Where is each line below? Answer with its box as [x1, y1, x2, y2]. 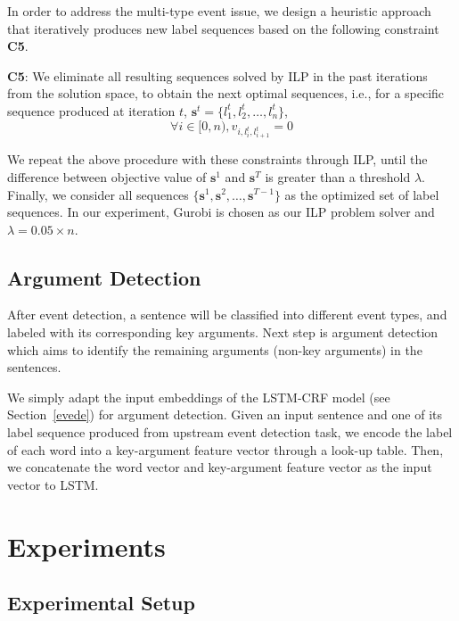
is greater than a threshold [265, 167, 411, 186]
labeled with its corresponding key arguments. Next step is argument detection [7, 323, 439, 342]
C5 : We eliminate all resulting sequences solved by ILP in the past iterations [7, 66, 428, 85]
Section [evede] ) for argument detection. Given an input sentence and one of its [7, 405, 443, 424]
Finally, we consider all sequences [7, 185, 189, 203]
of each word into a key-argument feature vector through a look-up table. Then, [7, 440, 444, 459]
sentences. [7, 358, 61, 377]
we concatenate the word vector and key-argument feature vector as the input [7, 458, 432, 476]
